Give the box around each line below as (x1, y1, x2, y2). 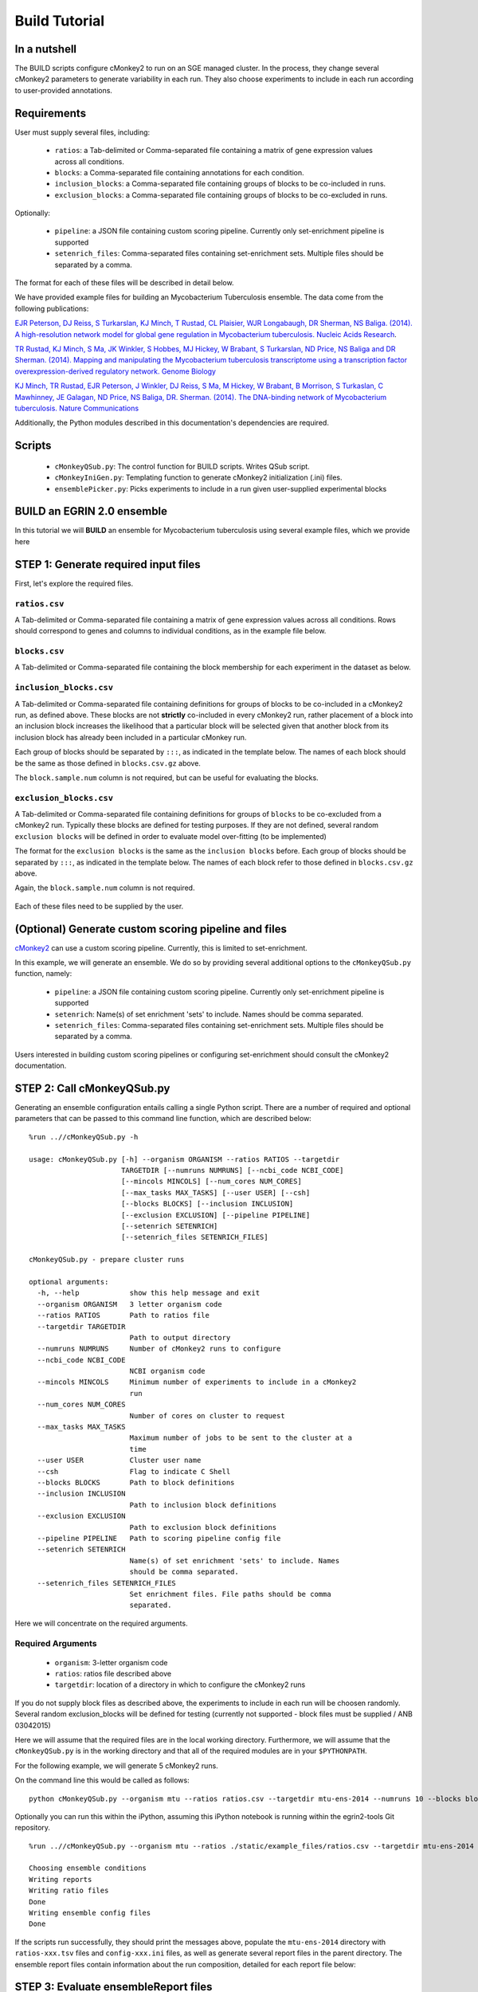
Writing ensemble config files (29, 1908, 151, 1918)
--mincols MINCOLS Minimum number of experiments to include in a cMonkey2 (37, 1378, 357, 1386)
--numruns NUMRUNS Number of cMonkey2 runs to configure (37, 1344, 281, 1354)
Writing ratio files (29, 1886, 109, 1896)
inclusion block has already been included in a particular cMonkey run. (14, 732, 247, 742)
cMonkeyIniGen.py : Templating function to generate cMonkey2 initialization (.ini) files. (54, 473, 343, 482)
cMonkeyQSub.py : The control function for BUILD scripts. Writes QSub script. (54, 461, 310, 471)
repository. (14, 1823, 51, 1833)
